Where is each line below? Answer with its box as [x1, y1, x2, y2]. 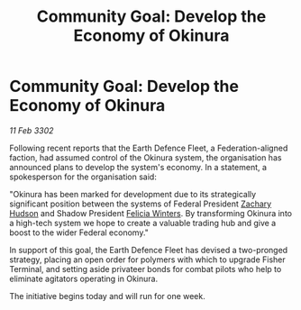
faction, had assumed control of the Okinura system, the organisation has [9, 151, 282, 163]
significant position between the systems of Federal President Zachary [9, 198, 272, 209]
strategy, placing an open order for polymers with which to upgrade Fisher [9, 254, 286, 265]
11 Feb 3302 [9, 124, 54, 136]
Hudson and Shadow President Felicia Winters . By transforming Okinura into [9, 207, 293, 218]
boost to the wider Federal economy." [9, 227, 149, 238]
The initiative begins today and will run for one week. [9, 290, 205, 301]
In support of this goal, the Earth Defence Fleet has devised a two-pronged [9, 244, 288, 255]
